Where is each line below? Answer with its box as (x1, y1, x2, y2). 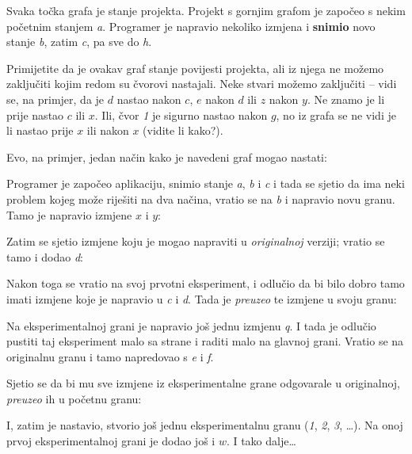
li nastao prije (6, 122, 74, 139)
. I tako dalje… (226, 433, 296, 449)
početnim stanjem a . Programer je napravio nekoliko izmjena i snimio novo (6, 17, 376, 34)
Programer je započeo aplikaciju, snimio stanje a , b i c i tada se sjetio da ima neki (6, 175, 405, 192)
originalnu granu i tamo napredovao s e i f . (6, 348, 214, 364)
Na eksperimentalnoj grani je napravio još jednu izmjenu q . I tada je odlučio (6, 317, 376, 334)
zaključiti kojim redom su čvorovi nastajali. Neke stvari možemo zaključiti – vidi (6, 75, 397, 92)
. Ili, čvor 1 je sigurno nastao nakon (94, 106, 268, 123)
